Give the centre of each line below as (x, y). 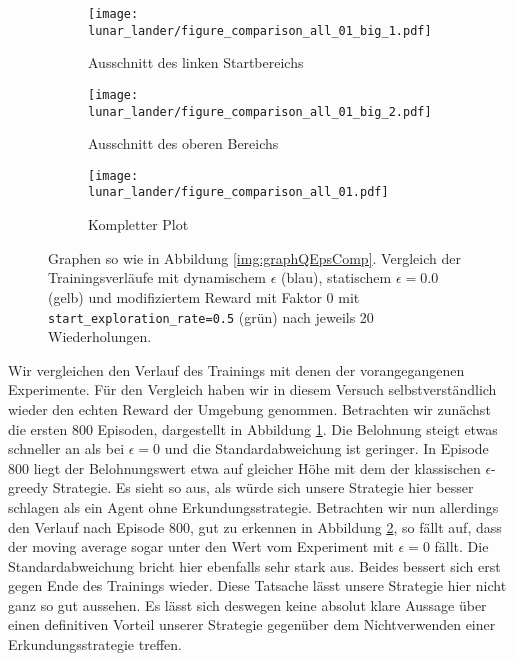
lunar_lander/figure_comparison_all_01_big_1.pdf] (260, 30)
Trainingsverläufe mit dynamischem (157, 277)
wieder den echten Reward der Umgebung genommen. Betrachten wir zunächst (249, 408)
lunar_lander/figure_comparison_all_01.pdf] (238, 192)
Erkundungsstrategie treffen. (95, 644)
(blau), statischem (336, 277)
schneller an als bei (66, 448)
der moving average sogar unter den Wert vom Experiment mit (201, 546)
